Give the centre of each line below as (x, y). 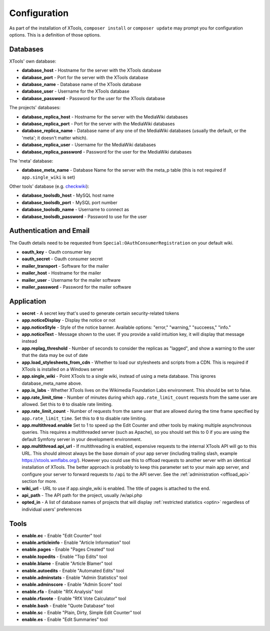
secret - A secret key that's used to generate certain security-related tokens (100, 313)
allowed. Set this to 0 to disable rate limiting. (67, 404)
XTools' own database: (33, 61)
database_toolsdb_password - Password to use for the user (84, 216)
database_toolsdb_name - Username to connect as (75, 210)
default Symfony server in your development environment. (82, 439)
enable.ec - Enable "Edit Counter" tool (61, 535)
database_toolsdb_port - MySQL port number (69, 202)
